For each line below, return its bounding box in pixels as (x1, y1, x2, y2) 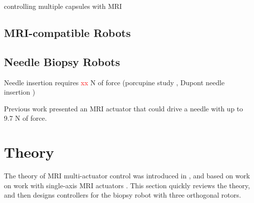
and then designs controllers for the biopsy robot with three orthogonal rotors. (4, 190, 241, 200)
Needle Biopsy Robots (4, 54, 120, 69)
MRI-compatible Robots (4, 25, 131, 40)
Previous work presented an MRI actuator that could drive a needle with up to (4, 103, 243, 113)
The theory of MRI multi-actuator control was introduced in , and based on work (4, 170, 250, 181)
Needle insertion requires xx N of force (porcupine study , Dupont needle (4, 77, 225, 87)
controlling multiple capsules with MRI (4, 1, 122, 11)
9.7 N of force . (4, 113, 47, 123)
